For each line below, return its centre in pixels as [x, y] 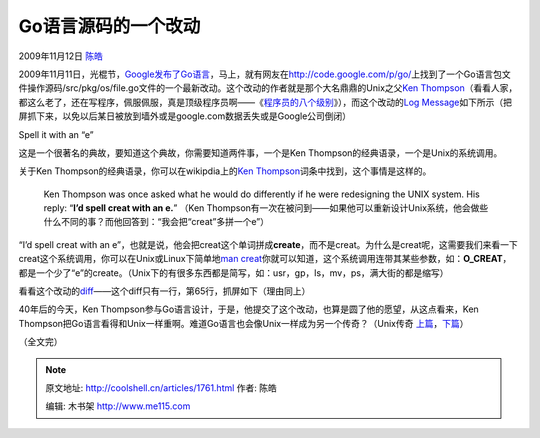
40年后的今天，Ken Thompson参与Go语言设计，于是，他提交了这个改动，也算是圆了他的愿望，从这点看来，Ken [248, 309]
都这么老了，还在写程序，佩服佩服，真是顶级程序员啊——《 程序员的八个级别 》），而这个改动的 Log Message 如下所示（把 [265, 102]
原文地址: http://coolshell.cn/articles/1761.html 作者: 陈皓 [161, 387]
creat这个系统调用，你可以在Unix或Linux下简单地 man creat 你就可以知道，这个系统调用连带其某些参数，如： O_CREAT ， [265, 259]
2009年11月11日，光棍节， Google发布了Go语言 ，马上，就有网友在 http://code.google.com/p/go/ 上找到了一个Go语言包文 [264, 74]
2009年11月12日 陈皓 [61, 56]
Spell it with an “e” [56, 134]
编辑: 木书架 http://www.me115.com [118, 406]
